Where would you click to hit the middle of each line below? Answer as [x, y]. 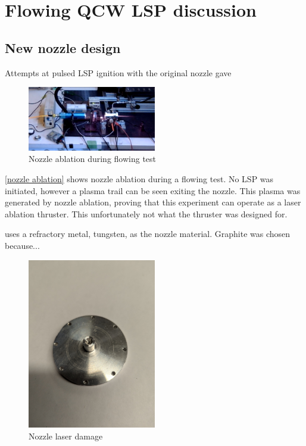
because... [22, 245]
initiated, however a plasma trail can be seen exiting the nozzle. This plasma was [153, 190]
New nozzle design [63, 47]
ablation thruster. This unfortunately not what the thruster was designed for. [146, 213]
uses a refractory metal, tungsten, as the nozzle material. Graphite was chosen [148, 234]
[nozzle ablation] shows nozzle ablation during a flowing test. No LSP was [139, 178]
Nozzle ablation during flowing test [93, 159]
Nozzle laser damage [66, 436]
